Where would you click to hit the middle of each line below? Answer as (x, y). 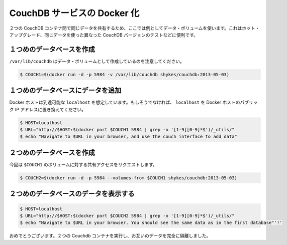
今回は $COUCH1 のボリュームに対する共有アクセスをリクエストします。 (83, 164)
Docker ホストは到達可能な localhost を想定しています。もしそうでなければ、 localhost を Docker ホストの (125, 102)
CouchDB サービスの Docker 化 (74, 13)
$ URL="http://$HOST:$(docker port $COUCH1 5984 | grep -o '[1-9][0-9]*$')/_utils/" (127, 130)
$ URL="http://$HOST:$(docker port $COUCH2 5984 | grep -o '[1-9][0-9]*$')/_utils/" (127, 216)
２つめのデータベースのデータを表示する (72, 194)
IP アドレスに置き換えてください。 (51, 109)
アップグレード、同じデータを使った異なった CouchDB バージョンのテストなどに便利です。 (104, 35)
